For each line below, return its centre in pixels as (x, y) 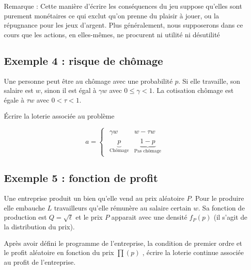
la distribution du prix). (39, 226)
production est (25, 217)
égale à (14, 99)
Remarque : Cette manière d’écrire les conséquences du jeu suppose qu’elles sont (123, 6)
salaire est (19, 90)
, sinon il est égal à (68, 90)
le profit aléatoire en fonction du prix (59, 252)
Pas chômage (148, 151)
